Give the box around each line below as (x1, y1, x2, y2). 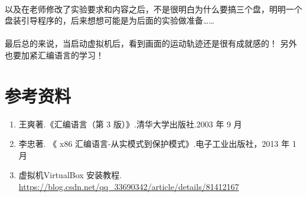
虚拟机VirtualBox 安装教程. (18, 169, 122, 181)
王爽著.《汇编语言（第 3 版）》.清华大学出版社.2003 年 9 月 (18, 117, 242, 130)
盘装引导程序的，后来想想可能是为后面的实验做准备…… (5, 14, 214, 27)
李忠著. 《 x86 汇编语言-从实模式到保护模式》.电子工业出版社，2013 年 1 (18, 137, 296, 150)
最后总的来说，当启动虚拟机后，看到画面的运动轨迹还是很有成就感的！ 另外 (5, 37, 297, 50)
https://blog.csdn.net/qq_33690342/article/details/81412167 (18, 180, 239, 193)
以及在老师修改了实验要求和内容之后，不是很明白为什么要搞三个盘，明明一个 (5, 2, 302, 15)
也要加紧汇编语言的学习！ (5, 48, 104, 61)
